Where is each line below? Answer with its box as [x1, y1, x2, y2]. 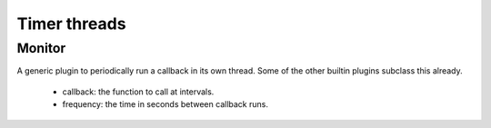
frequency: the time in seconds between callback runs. [62, 99, 268, 110]
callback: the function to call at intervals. [62, 86, 215, 97]
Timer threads [16, 14, 126, 34]
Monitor [16, 40, 66, 56]
